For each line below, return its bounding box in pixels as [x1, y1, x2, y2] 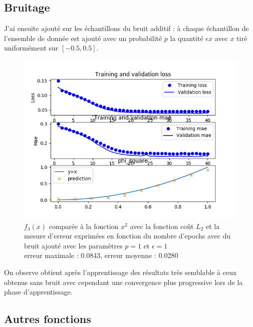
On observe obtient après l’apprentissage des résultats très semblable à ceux [4, 266, 237, 277]
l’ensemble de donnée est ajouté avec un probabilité [4, 32, 162, 43]
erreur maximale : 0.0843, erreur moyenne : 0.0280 [24, 250, 178, 260]
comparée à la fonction [49, 220, 119, 231]
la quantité [170, 32, 203, 43]
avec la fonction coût [130, 220, 194, 231]
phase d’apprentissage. [4, 286, 73, 297]
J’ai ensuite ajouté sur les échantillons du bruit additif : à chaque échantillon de [4, 23, 249, 33]
